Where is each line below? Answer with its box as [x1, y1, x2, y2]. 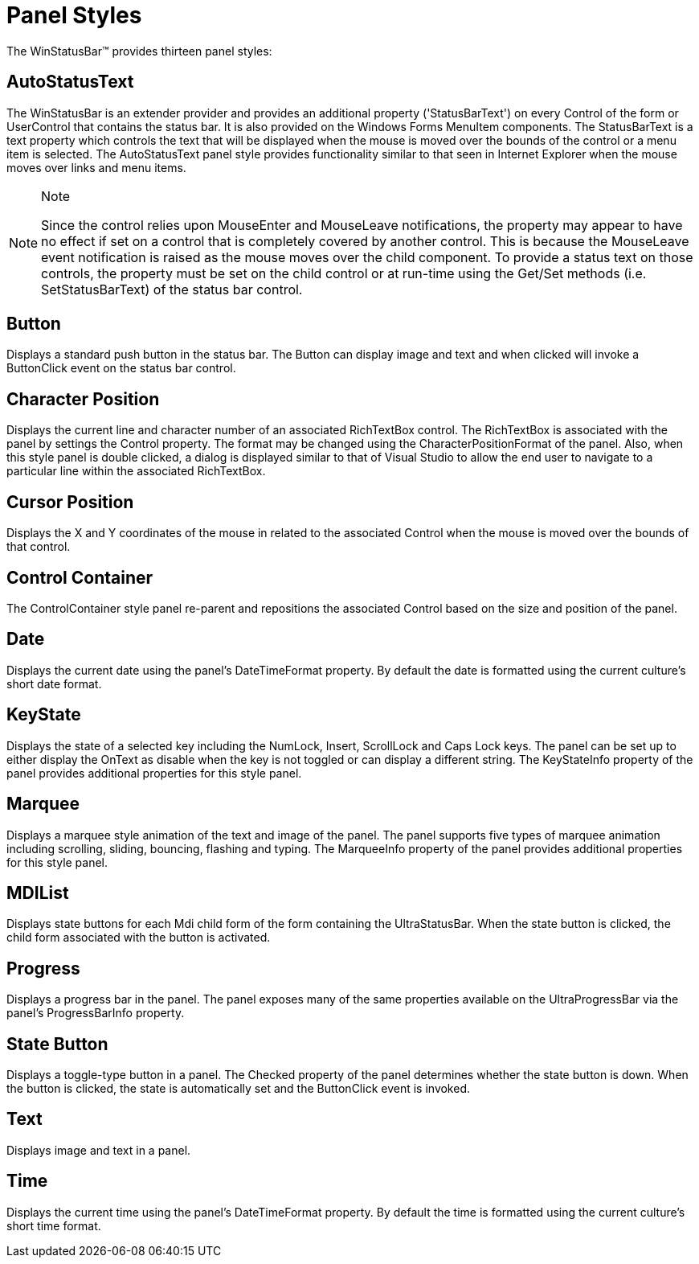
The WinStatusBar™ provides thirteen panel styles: [6, 43, 272, 58]
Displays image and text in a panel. [6, 1143, 191, 1157]
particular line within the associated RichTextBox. [6, 464, 266, 478]
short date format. [6, 676, 102, 691]
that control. [6, 540, 71, 554]
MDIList [6, 882, 69, 903]
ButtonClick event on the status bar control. [6, 361, 236, 376]
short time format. [6, 1218, 101, 1233]
